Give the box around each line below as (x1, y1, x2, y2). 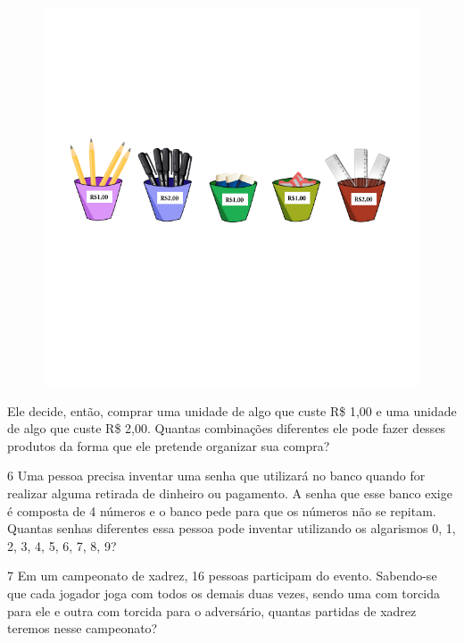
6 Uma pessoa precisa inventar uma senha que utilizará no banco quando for (7, 466, 426, 485)
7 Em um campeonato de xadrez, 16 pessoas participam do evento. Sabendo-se (7, 566, 437, 585)
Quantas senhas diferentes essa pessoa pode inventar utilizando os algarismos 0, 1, (7, 519, 456, 538)
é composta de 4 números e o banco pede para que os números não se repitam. (7, 501, 436, 520)
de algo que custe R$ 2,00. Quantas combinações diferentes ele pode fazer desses (7, 419, 446, 438)
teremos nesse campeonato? (7, 619, 158, 638)
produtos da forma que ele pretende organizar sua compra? (7, 436, 330, 455)
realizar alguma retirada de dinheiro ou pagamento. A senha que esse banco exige (7, 483, 452, 502)
